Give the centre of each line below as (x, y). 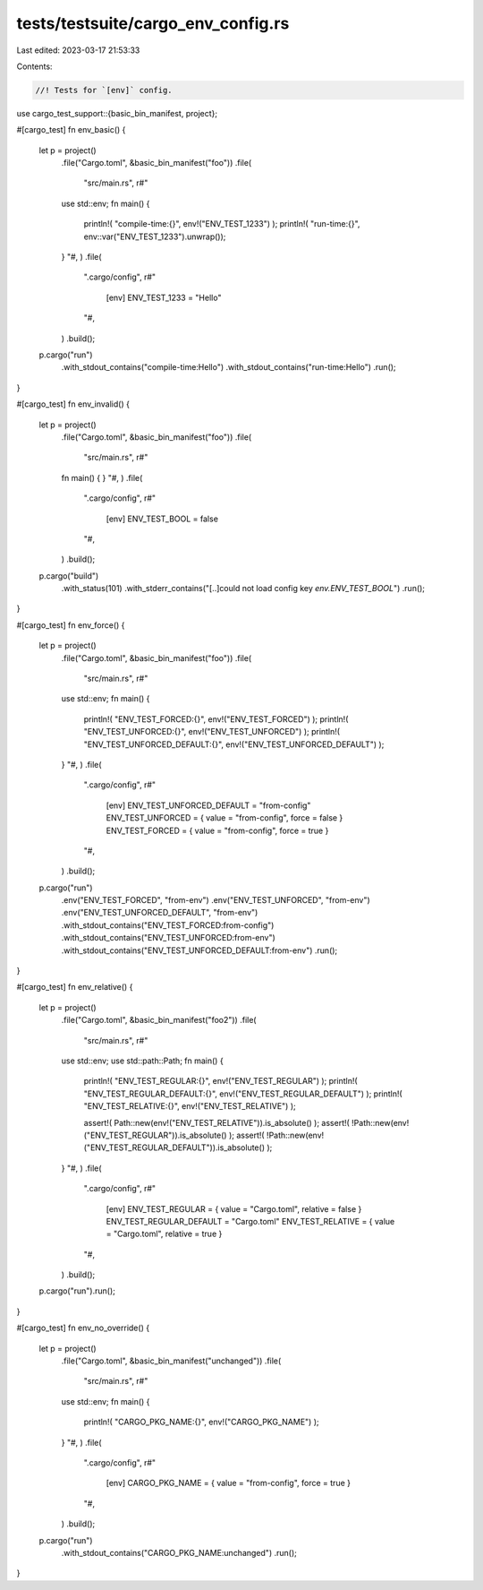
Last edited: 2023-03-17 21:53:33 (78, 50)
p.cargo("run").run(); (77, 1291)
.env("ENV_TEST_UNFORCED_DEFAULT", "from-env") (160, 913)
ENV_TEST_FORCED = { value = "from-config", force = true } (217, 830)
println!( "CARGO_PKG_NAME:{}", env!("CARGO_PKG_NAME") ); (201, 1422)
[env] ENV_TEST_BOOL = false (162, 519)
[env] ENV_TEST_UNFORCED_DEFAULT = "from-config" (208, 805)
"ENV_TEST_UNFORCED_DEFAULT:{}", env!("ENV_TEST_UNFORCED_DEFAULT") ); (234, 744)
